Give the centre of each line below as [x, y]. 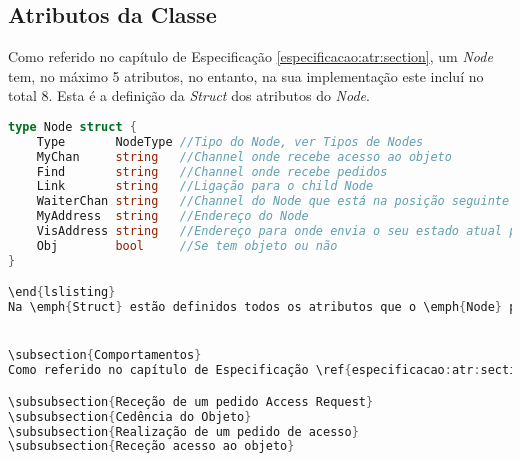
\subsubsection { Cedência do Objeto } [130, 416]
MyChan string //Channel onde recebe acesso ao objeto [244, 156]
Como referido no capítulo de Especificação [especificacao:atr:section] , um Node [250, 56]
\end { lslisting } [62, 292]
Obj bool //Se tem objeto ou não [187, 245]
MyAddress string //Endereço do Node [172, 216]
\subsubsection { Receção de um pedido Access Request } [191, 401]
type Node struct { [72, 126]
